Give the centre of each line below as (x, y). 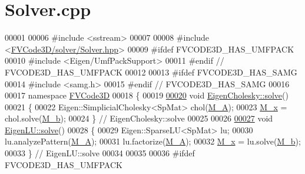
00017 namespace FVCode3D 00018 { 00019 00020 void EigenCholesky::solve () (147, 95)
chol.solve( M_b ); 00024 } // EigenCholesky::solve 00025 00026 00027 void (139, 118)
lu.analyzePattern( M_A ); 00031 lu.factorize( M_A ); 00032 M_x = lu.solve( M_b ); (153, 141)
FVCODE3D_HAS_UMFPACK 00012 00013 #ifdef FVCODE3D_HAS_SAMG (151, 72)
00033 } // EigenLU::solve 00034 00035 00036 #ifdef (100, 153)
